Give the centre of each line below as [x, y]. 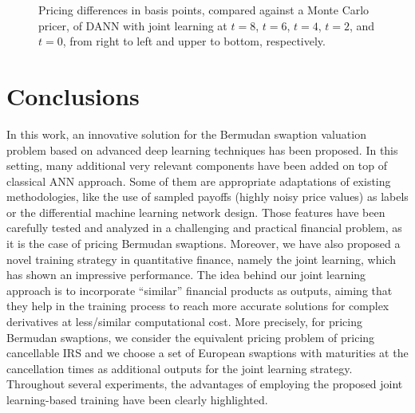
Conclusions [73, 95]
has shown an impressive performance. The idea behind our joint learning [186, 275]
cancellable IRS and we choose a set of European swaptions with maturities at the [207, 353]
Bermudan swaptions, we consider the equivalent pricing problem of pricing [191, 337]
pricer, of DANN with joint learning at [133, 25]
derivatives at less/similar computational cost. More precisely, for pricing [184, 322]
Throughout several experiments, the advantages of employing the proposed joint [205, 384]
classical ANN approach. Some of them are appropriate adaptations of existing [199, 181]
